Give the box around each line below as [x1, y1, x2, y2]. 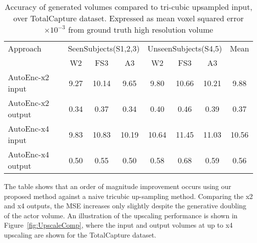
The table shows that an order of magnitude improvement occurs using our [4, 181, 231, 191]
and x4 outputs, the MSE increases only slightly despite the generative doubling [4, 200, 247, 211]
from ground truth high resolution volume [68, 24, 214, 35]
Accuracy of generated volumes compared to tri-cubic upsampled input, [4, 1, 253, 12]
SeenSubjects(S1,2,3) [68, 43, 140, 54]
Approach [8, 43, 42, 54]
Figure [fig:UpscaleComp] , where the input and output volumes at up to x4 [4, 220, 233, 230]
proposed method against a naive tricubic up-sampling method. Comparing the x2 [4, 191, 253, 201]
